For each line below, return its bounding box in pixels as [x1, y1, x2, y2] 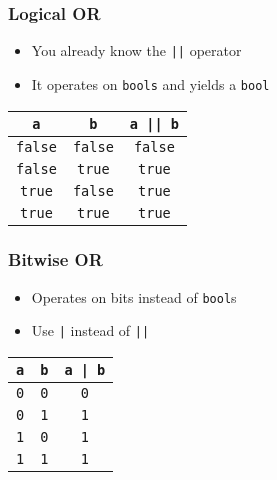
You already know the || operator [31, 40, 242, 61]
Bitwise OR [8, 247, 103, 272]
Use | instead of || [31, 320, 150, 341]
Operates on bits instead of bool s [31, 286, 237, 307]
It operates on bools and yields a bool [31, 73, 270, 94]
